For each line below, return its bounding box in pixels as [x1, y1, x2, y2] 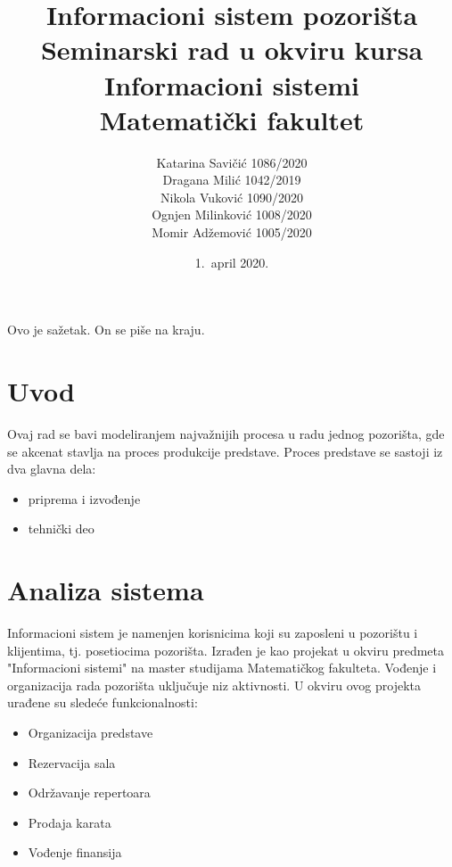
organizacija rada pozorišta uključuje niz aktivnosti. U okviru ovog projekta [7, 675, 421, 694]
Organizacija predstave [28, 723, 153, 742]
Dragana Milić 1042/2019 [162, 170, 301, 189]
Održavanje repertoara [28, 783, 151, 802]
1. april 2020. [194, 252, 269, 271]
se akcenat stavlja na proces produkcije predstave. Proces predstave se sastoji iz [7, 442, 443, 460]
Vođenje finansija [28, 843, 122, 862]
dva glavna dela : [7, 459, 96, 478]
